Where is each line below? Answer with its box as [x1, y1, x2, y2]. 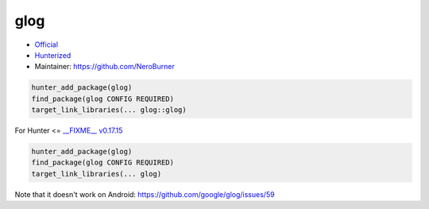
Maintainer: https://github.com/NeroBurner [34, 62, 175, 72]
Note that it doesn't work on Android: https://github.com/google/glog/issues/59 [14, 189, 275, 199]
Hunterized [34, 50, 71, 60]
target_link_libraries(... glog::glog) [31, 106, 187, 114]
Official [34, 40, 59, 49]
